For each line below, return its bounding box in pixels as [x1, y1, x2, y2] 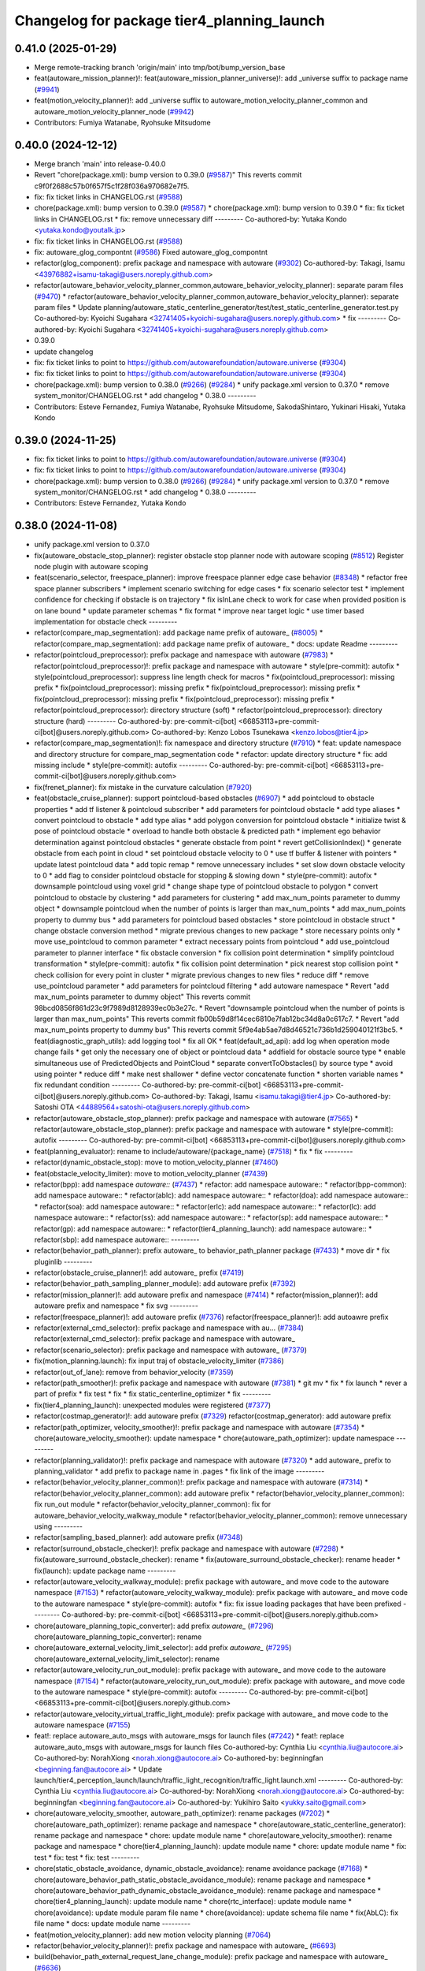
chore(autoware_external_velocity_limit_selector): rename [34, 1654, 220, 1664]
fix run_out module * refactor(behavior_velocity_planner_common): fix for [34, 1500, 272, 1509]
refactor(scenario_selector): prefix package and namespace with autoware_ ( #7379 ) [34, 1345, 307, 1354]
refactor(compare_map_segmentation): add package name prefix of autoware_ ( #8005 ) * [34, 628, 323, 638]
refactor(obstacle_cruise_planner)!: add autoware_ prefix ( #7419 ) [34, 1268, 244, 1277]
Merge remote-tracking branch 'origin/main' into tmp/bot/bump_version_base [34, 63, 286, 73]
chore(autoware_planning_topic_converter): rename [34, 1632, 202, 1641]
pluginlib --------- [34, 1257, 93, 1266]
